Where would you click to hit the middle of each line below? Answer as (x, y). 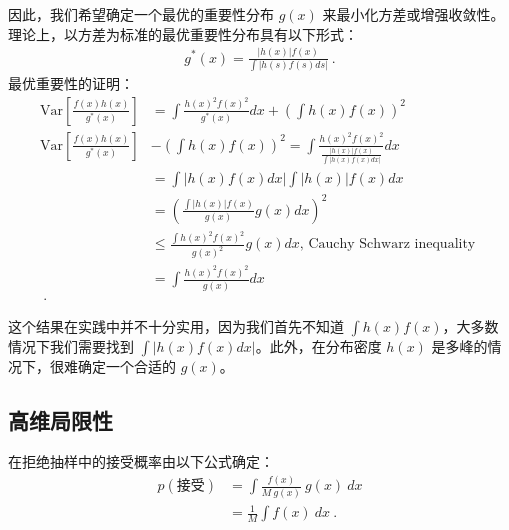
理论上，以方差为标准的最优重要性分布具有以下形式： (183, 33)
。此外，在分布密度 (318, 345)
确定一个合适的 (126, 365)
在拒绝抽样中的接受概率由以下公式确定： (141, 461)
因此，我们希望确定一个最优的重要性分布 (141, 14)
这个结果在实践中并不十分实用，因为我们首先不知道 (176, 325)
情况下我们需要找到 (71, 345)
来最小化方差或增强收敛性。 (413, 14)
